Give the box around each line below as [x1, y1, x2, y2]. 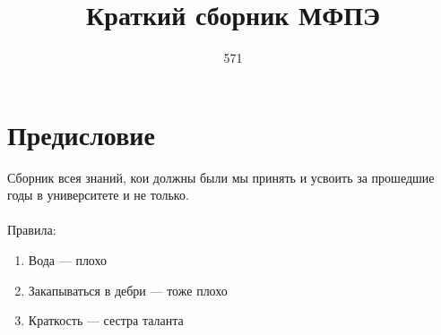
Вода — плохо [28, 251, 107, 270]
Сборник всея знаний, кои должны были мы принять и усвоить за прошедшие [7, 167, 435, 186]
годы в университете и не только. [7, 185, 189, 204]
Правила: [7, 220, 56, 239]
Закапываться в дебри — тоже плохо [28, 280, 228, 299]
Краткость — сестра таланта [28, 311, 184, 330]
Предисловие [7, 116, 155, 152]
